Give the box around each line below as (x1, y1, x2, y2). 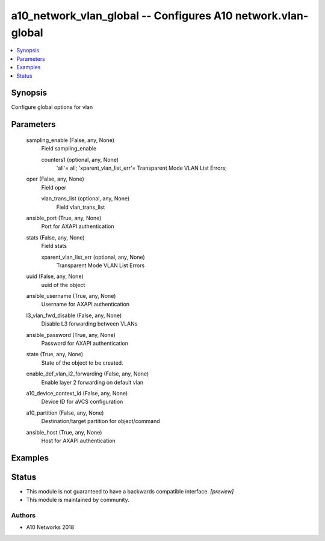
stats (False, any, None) (26, 233, 85, 241)
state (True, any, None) (26, 351, 84, 358)
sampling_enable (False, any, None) (26, 136, 114, 144)
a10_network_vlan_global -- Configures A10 (11, 9, 233, 22)
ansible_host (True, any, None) (26, 428, 102, 436)
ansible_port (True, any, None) (26, 214, 102, 221)
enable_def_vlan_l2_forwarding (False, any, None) (26, 370, 149, 377)
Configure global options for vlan (11, 104, 93, 111)
